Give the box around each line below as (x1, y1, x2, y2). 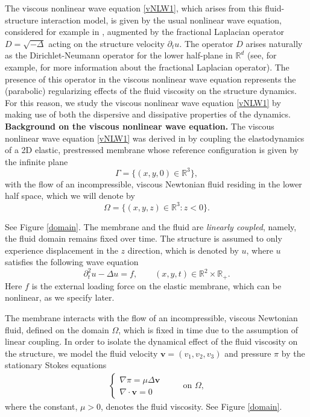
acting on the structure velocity (48, 37, 165, 49)
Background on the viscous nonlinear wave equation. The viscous (5, 119, 274, 132)
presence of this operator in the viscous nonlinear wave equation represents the (5, 72, 296, 85)
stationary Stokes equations (5, 359, 107, 371)
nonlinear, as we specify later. (5, 291, 115, 304)
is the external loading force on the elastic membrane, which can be (31, 279, 282, 292)
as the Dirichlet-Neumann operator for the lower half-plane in (5, 49, 233, 61)
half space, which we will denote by (5, 189, 135, 202)
